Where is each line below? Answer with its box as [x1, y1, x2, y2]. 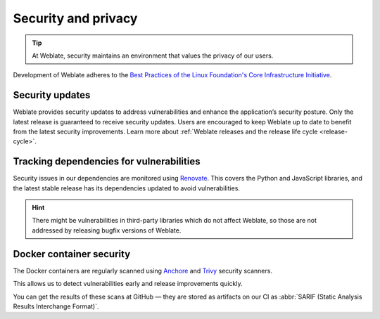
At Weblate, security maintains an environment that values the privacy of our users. [32, 51, 274, 60]
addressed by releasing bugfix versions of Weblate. [32, 226, 182, 235]
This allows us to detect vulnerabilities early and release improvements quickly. [13, 280, 243, 288]
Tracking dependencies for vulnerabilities [13, 155, 201, 168]
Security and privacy [13, 11, 138, 26]
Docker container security [13, 248, 131, 260]
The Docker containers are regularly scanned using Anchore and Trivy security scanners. [13, 266, 272, 275]
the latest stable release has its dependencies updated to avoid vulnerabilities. [13, 183, 241, 193]
